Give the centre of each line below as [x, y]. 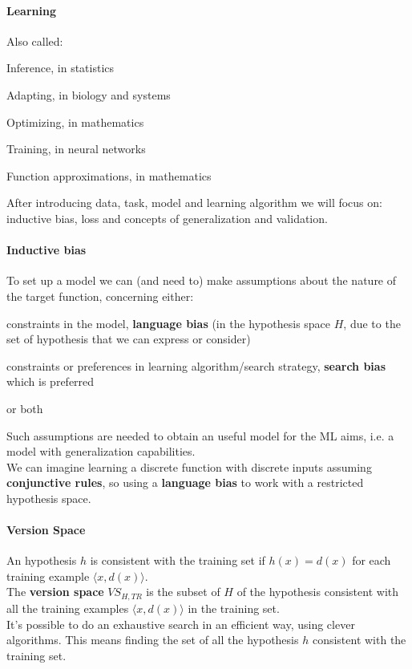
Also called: [35, 41]
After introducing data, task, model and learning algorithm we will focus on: [194, 203]
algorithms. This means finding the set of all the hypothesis [153, 640]
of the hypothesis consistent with [318, 592]
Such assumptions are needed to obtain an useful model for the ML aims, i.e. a [200, 435]
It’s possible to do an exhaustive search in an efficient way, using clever [181, 624]
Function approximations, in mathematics [109, 175]
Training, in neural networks [76, 149]
